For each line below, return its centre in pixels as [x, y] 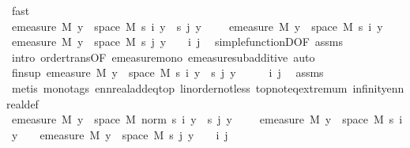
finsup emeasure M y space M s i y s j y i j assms [167, 72]
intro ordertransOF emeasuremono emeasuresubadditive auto [163, 57]
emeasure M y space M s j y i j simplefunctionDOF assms [177, 42]
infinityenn [378, 87]
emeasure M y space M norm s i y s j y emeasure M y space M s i [207, 119]
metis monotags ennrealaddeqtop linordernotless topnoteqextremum [179, 87]
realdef [23, 103]
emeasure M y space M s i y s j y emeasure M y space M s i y [197, 26]
